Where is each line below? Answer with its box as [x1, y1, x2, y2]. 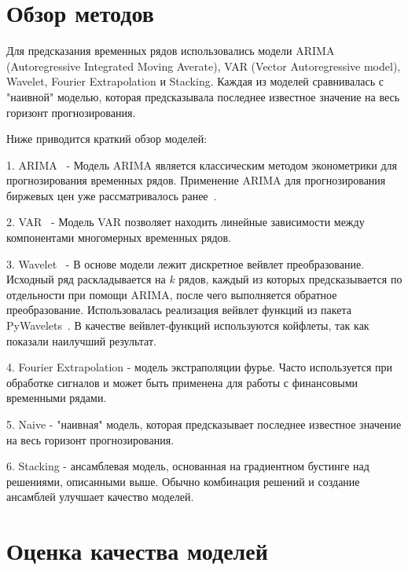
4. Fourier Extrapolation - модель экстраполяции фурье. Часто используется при [6, 359, 393, 375]
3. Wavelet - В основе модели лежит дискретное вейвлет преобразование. [6, 255, 365, 272]
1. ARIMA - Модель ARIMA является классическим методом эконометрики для [6, 156, 397, 173]
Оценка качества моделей [6, 535, 268, 567]
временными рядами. [6, 389, 107, 406]
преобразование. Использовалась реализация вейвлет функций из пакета [6, 301, 351, 318]
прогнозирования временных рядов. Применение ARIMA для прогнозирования [6, 172, 386, 188]
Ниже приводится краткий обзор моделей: [6, 130, 208, 147]
